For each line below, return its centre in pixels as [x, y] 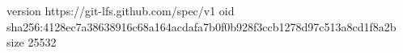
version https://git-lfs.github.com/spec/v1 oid [121, 10]
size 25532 [32, 42]
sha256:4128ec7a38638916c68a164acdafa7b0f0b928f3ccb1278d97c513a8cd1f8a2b [201, 26]
